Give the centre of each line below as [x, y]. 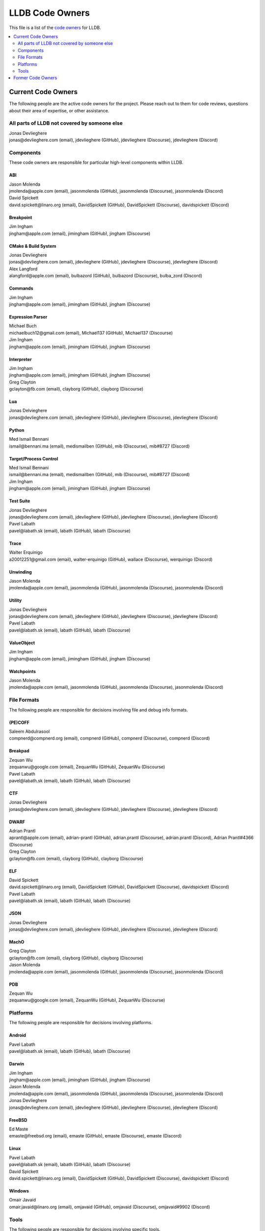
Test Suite [20, 501]
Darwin [17, 1064]
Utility [15, 600]
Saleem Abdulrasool [29, 731]
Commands [21, 289]
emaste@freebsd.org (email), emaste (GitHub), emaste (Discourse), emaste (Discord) [95, 1136]
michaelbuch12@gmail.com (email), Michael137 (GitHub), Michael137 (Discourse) [91, 333]
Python [17, 430]
